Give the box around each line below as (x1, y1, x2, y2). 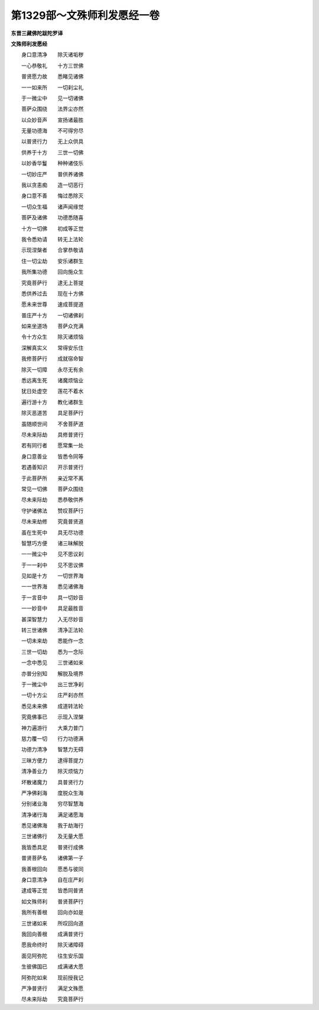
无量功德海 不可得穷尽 (21, 127, 84, 134)
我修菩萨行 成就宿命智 (21, 355, 84, 362)
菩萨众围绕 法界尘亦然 (21, 105, 84, 112)
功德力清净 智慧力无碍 (21, 746, 84, 753)
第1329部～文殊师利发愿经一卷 (11, 9, 159, 22)
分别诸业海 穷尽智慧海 (21, 800, 84, 807)
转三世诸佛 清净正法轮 (21, 626, 84, 634)
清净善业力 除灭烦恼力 (21, 768, 84, 775)
